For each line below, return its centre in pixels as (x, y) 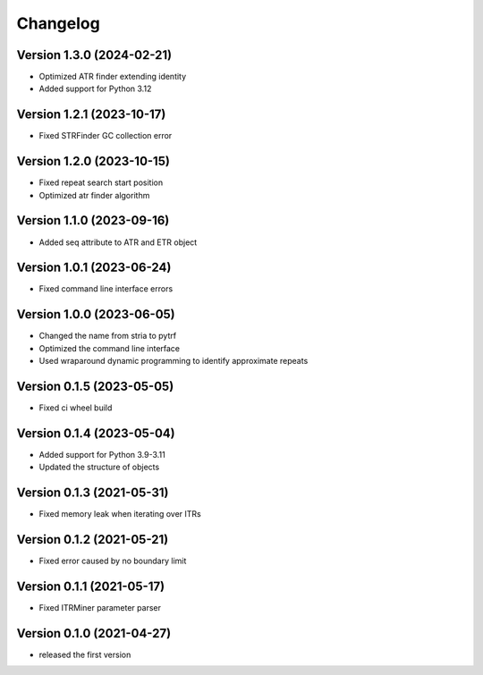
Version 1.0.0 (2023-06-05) (96, 314)
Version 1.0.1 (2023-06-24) (94, 268)
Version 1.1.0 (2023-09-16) (93, 220)
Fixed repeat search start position (101, 182)
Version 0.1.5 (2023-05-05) (95, 386)
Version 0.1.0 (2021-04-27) (94, 633)
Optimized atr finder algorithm (94, 195)
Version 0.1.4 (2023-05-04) (96, 433)
